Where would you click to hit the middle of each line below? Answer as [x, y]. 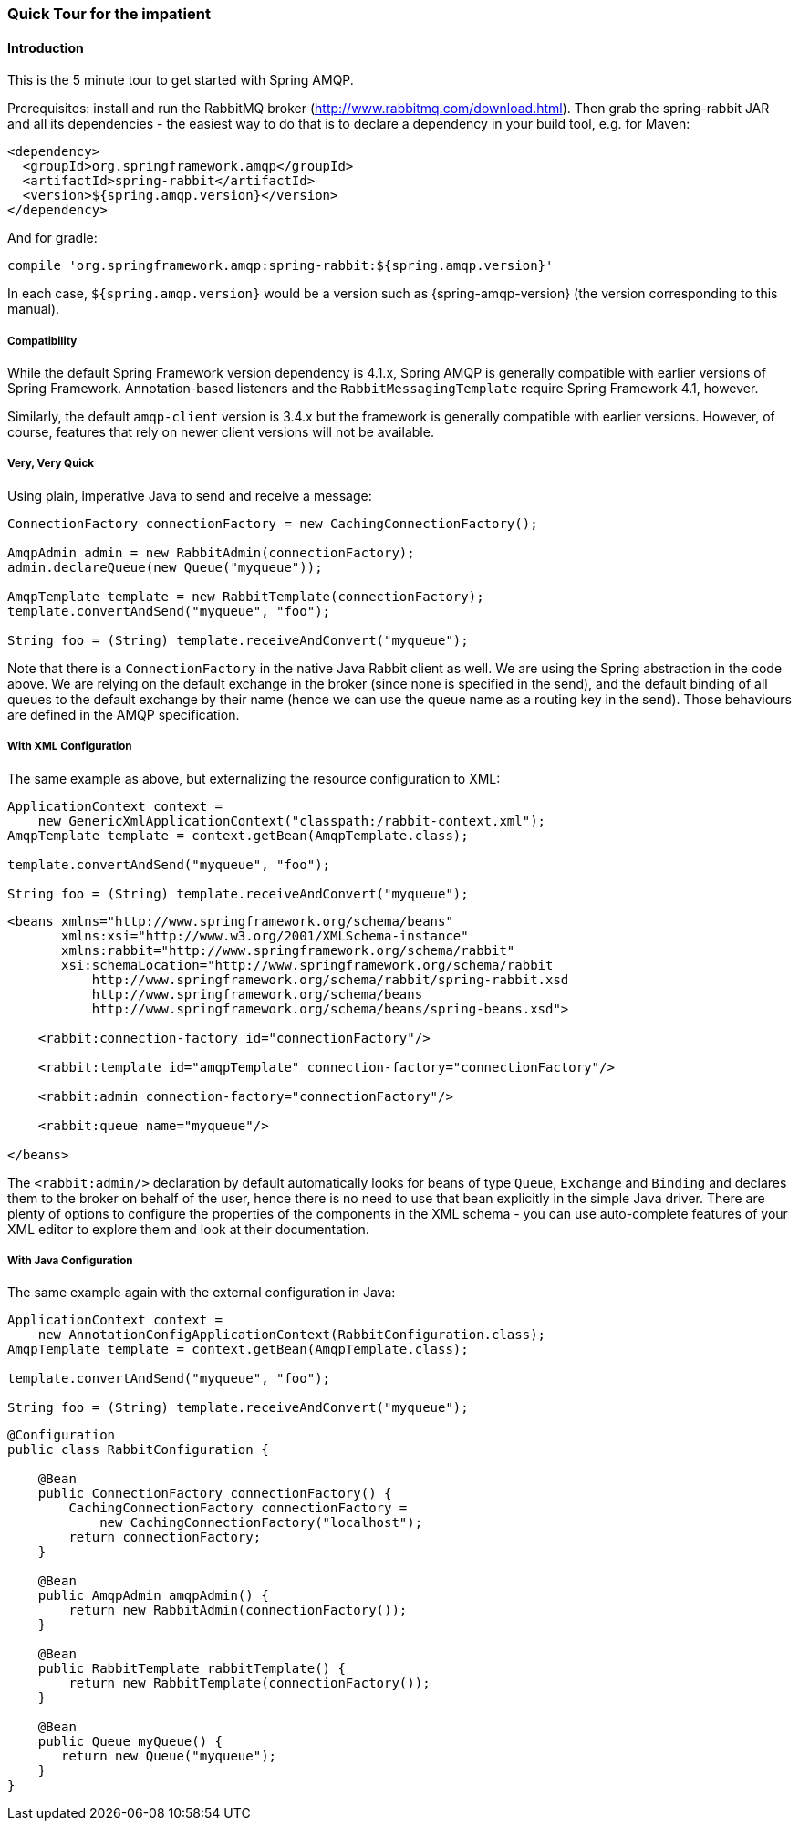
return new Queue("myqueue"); [169, 1756]
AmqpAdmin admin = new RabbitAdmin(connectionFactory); [211, 552]
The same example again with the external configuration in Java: [202, 1293]
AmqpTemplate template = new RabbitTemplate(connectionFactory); [246, 596]
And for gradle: [52, 238]
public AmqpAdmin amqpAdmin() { [153, 1596]
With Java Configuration [70, 1260]
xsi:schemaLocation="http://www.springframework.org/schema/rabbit [307, 965]
